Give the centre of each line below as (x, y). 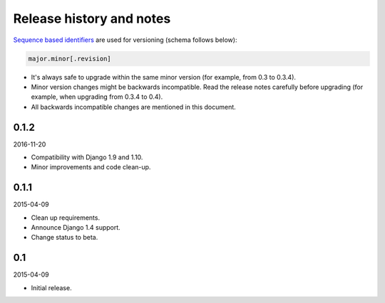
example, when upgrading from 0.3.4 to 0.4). (97, 97)
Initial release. (51, 287)
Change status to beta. (65, 238)
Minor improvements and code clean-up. (91, 167)
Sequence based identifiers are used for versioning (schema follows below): (125, 40)
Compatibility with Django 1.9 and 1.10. (87, 157)
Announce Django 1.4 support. (76, 228)
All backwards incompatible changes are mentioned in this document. (134, 107)
